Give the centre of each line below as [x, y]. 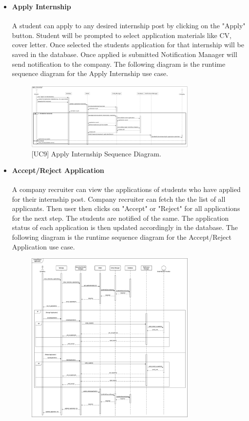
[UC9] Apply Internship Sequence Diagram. [96, 154]
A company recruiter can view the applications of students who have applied [126, 189]
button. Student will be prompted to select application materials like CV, [122, 35]
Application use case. [43, 246]
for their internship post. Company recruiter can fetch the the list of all [119, 199]
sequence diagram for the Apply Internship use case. [90, 73]
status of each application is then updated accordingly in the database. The [125, 227]
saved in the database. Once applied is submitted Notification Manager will [124, 54]
